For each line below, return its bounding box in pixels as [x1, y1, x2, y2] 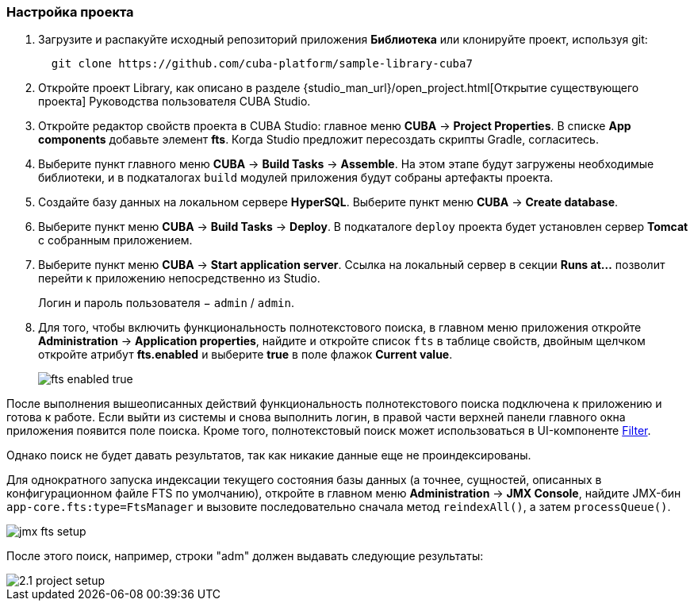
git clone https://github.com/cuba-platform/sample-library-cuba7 [51, 57, 473, 71]
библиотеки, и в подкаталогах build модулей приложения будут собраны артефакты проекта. [38, 171, 554, 185]
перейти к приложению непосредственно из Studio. [38, 271, 320, 286]
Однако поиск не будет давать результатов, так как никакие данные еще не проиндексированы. [6, 448, 531, 463]
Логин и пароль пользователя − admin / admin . [38, 296, 294, 310]
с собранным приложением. [38, 233, 193, 248]
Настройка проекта [6, 4, 134, 20]
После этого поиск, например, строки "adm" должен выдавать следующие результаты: [6, 549, 484, 563]
